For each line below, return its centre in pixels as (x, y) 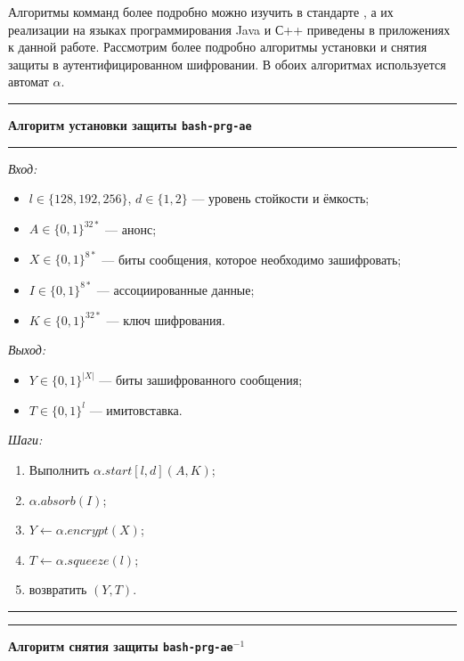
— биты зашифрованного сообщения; (201, 380)
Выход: (27, 350)
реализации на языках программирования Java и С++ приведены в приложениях (229, 29)
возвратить (58, 589)
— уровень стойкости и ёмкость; (281, 198)
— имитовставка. (136, 409)
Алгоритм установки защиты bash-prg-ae (130, 124)
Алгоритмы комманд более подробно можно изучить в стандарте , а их (201, 12)
